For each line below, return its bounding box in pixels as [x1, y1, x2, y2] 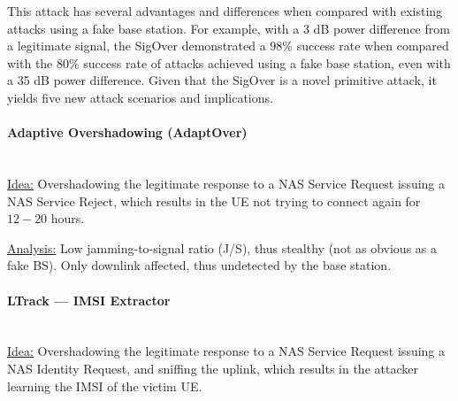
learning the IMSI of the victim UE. [7, 376, 202, 395]
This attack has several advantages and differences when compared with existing [7, 2, 443, 19]
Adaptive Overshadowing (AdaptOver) [7, 123, 248, 142]
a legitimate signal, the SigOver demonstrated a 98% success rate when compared [7, 36, 449, 55]
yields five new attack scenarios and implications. [7, 88, 273, 106]
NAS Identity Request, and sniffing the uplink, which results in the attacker [7, 359, 418, 377]
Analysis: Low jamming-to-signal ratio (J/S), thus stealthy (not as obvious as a [7, 238, 437, 257]
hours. [50, 209, 85, 227]
